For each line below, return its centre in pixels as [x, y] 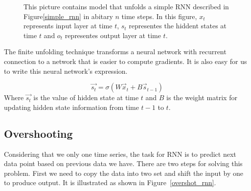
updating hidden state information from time [71, 107]
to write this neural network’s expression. [66, 71]
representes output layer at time [113, 35]
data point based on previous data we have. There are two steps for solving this [123, 163]
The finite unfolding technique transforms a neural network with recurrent [115, 52]
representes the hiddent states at [178, 26]
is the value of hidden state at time [86, 97]
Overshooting [38, 133]
